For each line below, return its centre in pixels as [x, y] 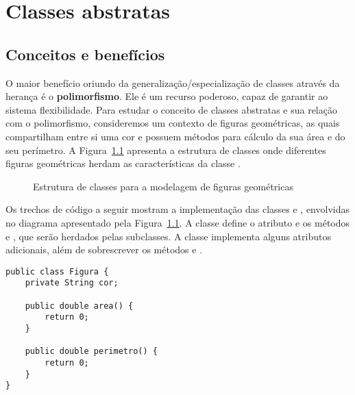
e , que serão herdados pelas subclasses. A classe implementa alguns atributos [168, 236]
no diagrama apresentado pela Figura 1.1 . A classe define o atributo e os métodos [178, 222]
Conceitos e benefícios [85, 54]
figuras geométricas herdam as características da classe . [123, 163]
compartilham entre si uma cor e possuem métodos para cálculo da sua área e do [175, 136]
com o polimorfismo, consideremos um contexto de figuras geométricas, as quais [173, 123]
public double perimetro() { [91, 352]
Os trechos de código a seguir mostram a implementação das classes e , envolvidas [177, 209]
